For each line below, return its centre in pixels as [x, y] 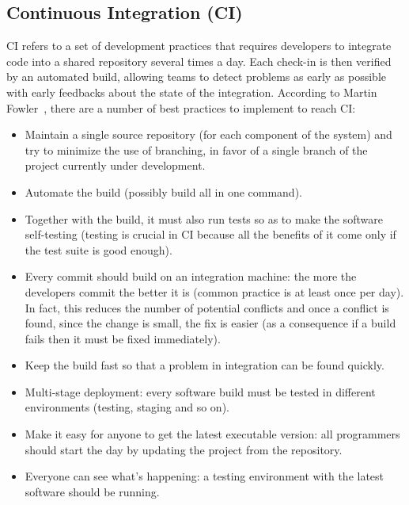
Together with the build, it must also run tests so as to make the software [204, 218]
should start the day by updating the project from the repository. [184, 449]
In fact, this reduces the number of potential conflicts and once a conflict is [207, 307]
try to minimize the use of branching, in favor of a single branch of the [196, 149]
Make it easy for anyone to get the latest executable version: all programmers [212, 434]
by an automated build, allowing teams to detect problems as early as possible [197, 77]
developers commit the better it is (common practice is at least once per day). [214, 291]
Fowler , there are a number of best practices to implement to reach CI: [181, 107]
